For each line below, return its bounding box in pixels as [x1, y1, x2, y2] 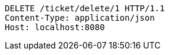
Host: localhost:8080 [5, 22, 105, 32]
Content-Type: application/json [5, 13, 155, 22]
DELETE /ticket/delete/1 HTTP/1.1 [5, 4, 165, 13]
